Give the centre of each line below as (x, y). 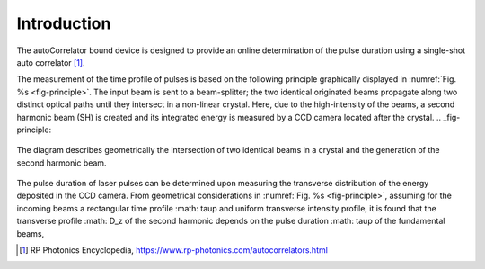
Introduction (64, 23)
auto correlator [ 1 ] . (51, 62)
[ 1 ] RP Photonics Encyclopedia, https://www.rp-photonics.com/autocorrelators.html (173, 250)
